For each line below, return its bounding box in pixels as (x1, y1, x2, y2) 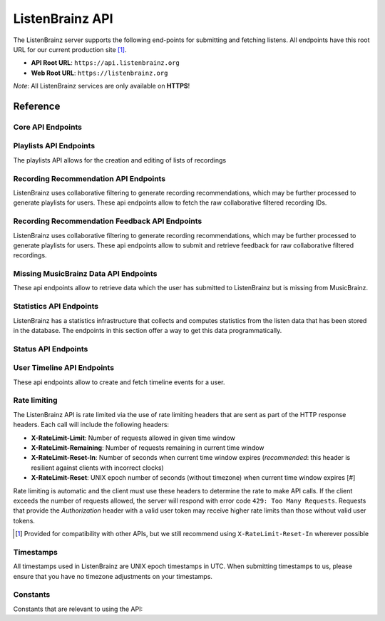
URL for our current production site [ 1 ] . (13, 45, 128, 53)
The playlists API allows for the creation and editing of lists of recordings (13, 155, 227, 164)
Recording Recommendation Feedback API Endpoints (13, 216, 202, 226)
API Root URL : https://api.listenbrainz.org (31, 58, 180, 67)
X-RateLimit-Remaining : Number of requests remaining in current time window (31, 443, 265, 452)
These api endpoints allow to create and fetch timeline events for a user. (13, 378, 225, 386)
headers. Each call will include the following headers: (13, 421, 170, 429)
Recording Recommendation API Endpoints (13, 173, 166, 183)
